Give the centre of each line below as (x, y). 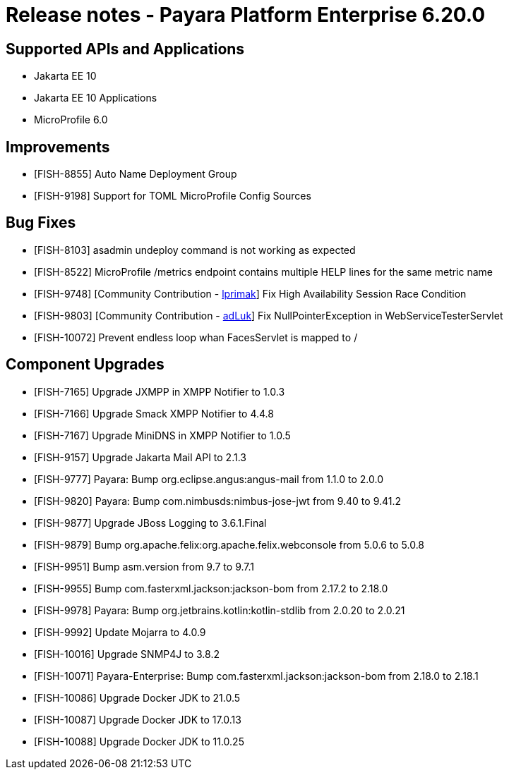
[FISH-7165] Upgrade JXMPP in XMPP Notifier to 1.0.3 (160, 391)
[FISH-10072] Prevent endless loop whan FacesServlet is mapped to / (196, 337)
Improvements (58, 147)
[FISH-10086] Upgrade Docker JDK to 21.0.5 (137, 697)
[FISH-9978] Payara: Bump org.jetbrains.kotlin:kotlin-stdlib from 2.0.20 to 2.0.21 (220, 610)
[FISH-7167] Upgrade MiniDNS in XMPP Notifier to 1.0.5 (162, 435)
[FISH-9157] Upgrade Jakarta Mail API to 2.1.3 (140, 457)
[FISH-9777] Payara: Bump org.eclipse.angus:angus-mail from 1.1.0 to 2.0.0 (209, 479)
